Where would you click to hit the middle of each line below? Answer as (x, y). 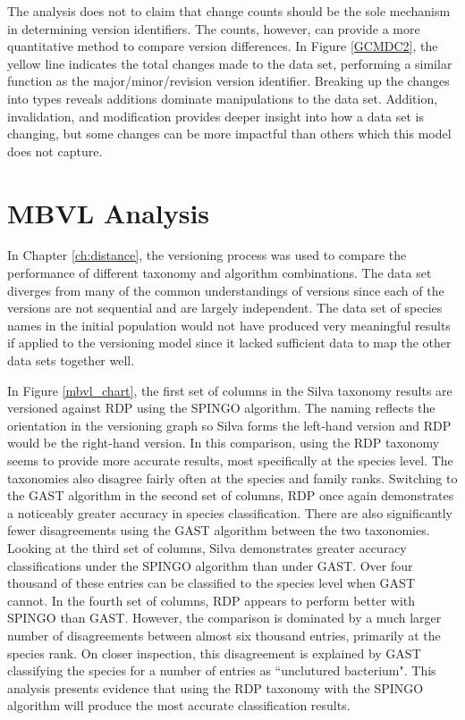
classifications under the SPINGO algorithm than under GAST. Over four (210, 565)
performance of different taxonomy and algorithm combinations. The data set (220, 273)
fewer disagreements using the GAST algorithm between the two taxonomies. (219, 530)
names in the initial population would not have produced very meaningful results (229, 325)
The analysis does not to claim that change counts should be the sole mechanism (229, 11)
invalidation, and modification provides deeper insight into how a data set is (216, 116)
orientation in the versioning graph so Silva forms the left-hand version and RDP (229, 425)
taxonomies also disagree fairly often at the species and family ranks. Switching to (232, 477)
